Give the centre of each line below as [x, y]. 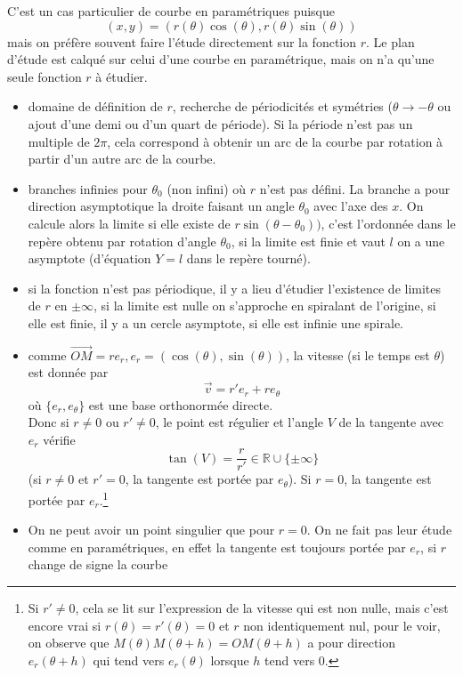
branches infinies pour [88, 188]
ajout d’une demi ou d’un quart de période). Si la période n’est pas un [220, 123]
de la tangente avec [391, 422]
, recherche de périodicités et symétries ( [282, 106]
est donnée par [68, 372]
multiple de [59, 141]
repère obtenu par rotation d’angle [122, 241]
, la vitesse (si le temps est [358, 354]
